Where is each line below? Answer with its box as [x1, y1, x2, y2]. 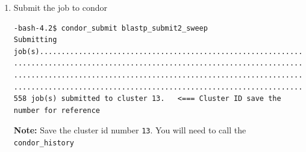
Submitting [13, 35, 57, 44]
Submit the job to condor [13, 1, 108, 13]
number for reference [13, 106, 100, 115]
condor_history [13, 139, 75, 147]
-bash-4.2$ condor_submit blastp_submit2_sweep [13, 23, 208, 32]
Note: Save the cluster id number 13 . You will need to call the [13, 124, 246, 136]
